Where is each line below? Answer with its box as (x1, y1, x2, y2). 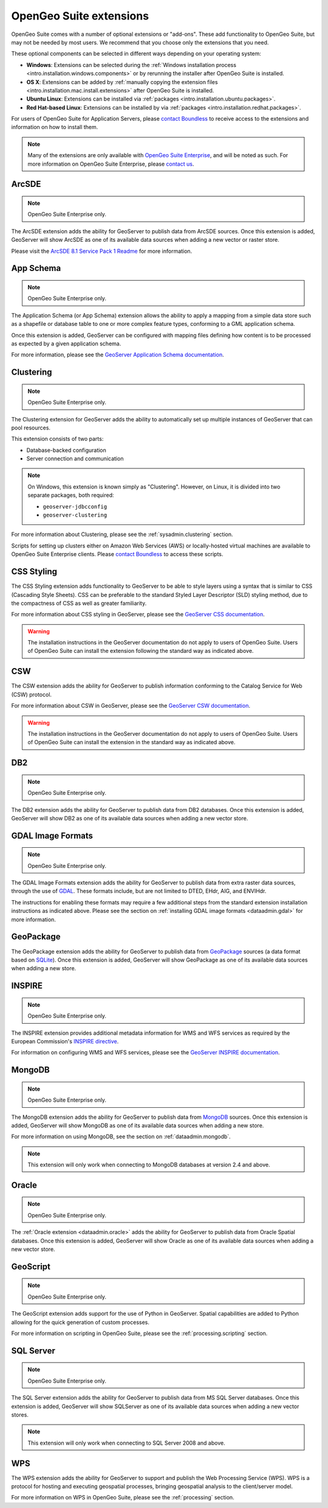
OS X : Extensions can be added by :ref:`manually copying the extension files (26, 78, 218, 85)
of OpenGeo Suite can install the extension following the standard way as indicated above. (27, 647, 254, 655)
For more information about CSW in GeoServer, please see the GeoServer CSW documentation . (11, 702, 250, 710)
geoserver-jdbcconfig (43, 503, 108, 510)
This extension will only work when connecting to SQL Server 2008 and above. (27, 1439, 225, 1446)
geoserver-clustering (43, 512, 108, 519)
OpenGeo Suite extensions (11, 9, 149, 23)
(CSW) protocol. (11, 691, 52, 698)
